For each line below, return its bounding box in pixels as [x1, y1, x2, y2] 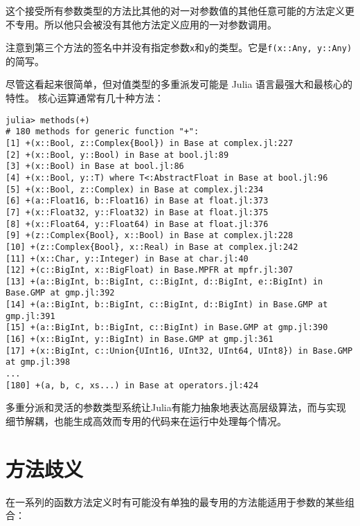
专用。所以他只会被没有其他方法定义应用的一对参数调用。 [15, 17, 277, 31]
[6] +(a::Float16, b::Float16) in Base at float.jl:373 [6, 196, 269, 206]
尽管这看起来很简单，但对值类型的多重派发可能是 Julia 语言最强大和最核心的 [6, 77, 353, 91]
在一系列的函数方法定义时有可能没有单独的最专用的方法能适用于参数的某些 [6, 494, 345, 509]
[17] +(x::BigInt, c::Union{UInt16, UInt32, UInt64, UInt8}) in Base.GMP [6, 345, 353, 356]
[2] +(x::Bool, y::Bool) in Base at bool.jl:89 [6, 149, 229, 160]
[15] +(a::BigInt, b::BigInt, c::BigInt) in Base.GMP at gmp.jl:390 [6, 323, 328, 333]
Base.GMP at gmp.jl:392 [6, 288, 115, 298]
